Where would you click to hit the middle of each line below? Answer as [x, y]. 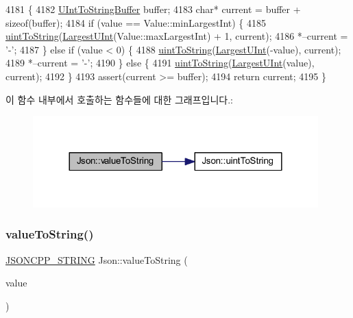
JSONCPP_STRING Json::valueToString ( [97, 259]
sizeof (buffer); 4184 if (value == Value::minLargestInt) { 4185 [136, 22]
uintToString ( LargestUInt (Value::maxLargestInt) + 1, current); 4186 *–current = [177, 36]
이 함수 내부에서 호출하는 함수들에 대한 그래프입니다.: [119, 99]
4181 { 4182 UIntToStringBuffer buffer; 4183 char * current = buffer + [153, 9]
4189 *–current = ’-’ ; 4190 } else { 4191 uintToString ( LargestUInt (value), [160, 63]
